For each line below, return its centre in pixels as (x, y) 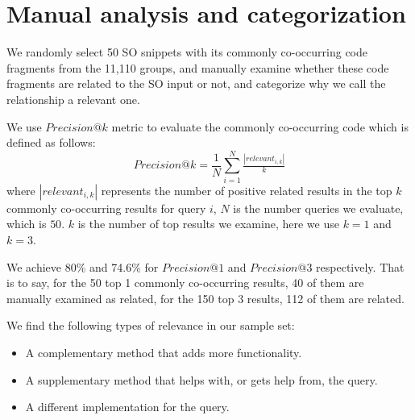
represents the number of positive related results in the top (247, 190)
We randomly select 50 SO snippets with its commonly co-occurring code (187, 52)
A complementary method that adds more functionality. (164, 352)
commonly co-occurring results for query (106, 208)
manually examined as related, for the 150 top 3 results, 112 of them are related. (205, 298)
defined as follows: (51, 142)
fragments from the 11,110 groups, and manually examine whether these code (198, 67)
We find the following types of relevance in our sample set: (151, 325)
